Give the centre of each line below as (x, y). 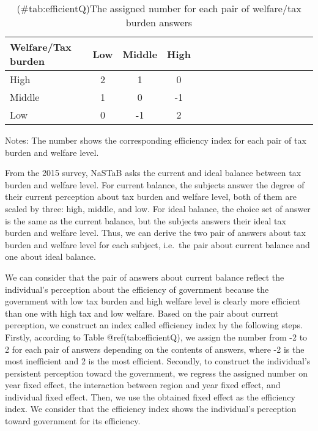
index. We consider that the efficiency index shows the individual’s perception (151, 409)
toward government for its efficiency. (73, 421)
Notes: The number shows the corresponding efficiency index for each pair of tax (156, 140)
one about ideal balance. (50, 256)
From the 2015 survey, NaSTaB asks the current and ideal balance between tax (153, 173)
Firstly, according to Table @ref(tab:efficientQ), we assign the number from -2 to (156, 337)
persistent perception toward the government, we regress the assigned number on (156, 373)
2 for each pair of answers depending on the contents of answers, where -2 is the (155, 349)
